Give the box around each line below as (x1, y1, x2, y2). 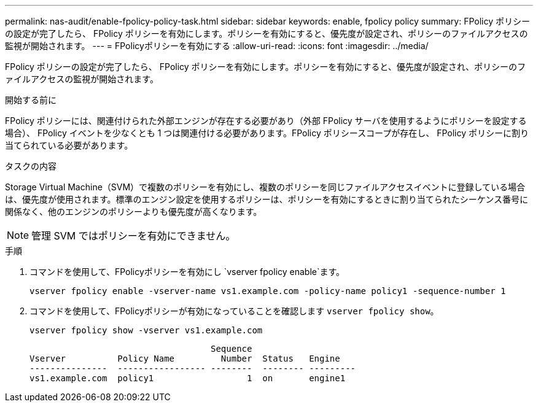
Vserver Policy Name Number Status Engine (29, 354, 340, 363)
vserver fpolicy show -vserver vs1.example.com (29, 325, 263, 335)
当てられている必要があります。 (5, 140, 133, 150)
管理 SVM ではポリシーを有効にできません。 (31, 230, 236, 242)
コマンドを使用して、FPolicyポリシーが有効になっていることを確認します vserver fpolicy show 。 (29, 306, 439, 316)
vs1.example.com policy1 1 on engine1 (29, 373, 346, 383)
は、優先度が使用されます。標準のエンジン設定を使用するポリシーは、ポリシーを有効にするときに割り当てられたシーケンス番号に (5, 194, 529, 204)
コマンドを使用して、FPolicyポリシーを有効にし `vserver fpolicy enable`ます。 (29, 266, 345, 277)
